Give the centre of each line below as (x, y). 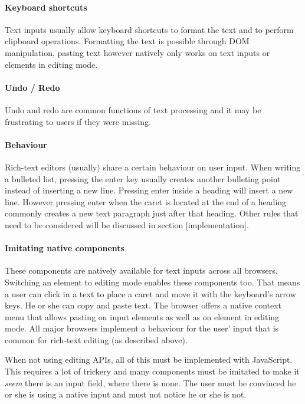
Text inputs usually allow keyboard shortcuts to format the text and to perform (149, 29)
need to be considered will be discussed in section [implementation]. (127, 224)
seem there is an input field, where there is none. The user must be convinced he (150, 382)
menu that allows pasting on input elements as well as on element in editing (142, 316)
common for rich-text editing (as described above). (96, 339)
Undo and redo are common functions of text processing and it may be (133, 109)
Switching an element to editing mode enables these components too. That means (152, 282)
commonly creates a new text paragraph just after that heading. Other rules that (152, 213)
